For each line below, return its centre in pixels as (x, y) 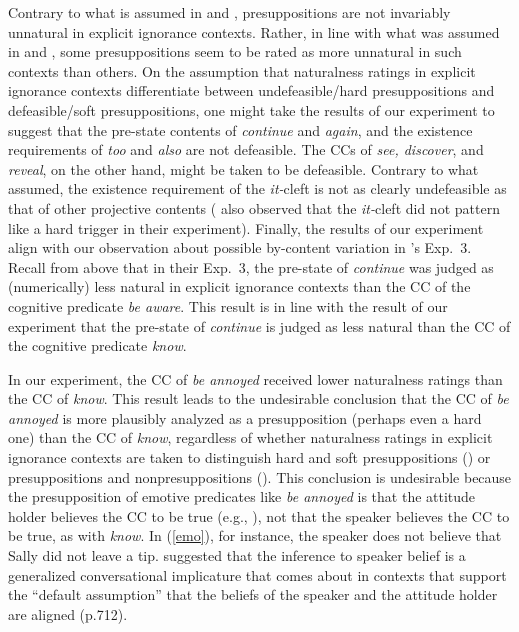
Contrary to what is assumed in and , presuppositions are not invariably (229, 12)
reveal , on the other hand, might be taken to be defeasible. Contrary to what (243, 168)
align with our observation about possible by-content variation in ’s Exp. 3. (240, 247)
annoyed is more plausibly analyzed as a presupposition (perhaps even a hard (245, 417)
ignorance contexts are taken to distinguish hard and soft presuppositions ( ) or (249, 457)
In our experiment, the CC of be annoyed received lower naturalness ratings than (255, 378)
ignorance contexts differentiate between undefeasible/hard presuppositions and (251, 90)
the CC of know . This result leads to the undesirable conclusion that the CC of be (258, 398)
